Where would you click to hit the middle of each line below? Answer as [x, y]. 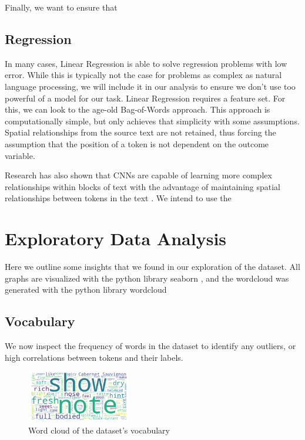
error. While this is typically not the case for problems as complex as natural [143, 75]
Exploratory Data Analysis [116, 238]
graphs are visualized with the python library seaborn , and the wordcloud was [147, 278]
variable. [20, 155]
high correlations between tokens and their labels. [94, 357]
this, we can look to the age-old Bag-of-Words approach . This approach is [138, 109]
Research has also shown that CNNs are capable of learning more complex [138, 175]
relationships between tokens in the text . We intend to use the [118, 198]
